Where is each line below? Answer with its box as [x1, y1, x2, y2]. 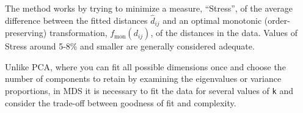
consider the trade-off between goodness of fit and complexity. [5, 96, 236, 109]
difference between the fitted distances [5, 13, 148, 26]
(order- [264, 13, 290, 26]
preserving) [5, 26, 47, 39]
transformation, [49, 26, 108, 39]
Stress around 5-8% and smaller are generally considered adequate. [5, 40, 255, 53]
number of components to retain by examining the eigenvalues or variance [5, 72, 282, 85]
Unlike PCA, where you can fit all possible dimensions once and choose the [5, 60, 286, 73]
